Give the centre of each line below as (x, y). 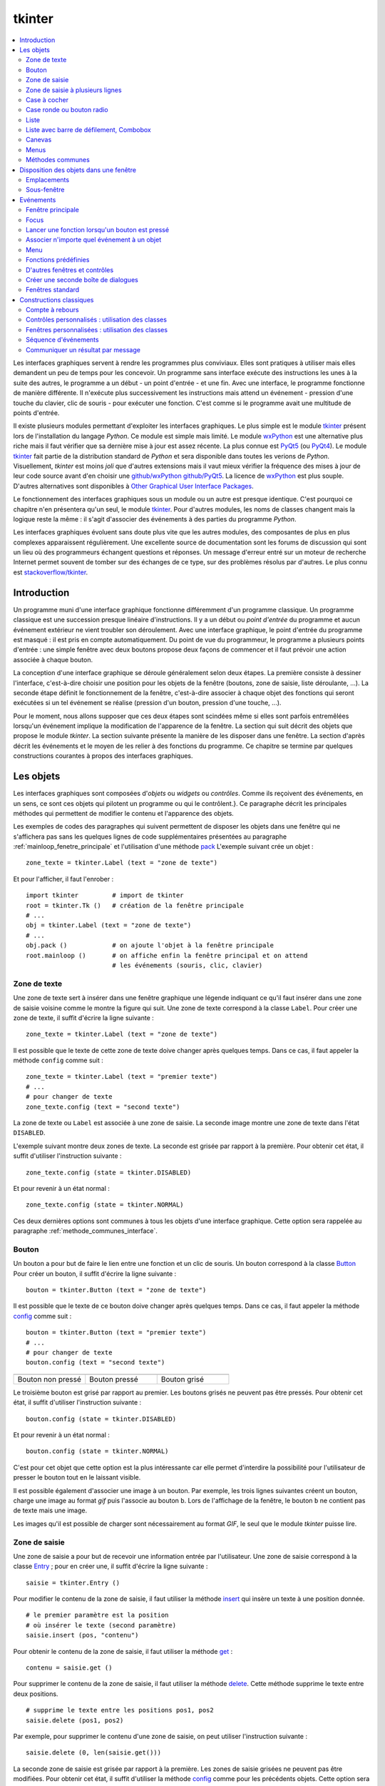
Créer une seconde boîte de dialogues (82, 279)
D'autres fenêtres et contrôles (70, 270)
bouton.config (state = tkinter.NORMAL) (97, 1451)
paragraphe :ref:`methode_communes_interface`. (86, 1231)
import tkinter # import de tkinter (105, 896)
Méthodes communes (58, 160)
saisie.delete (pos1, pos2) (75, 1720)
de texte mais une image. (50, 1510)
